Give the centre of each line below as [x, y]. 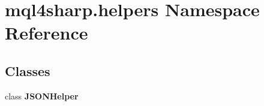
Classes [28, 70]
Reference [46, 33]
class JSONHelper [42, 96]
